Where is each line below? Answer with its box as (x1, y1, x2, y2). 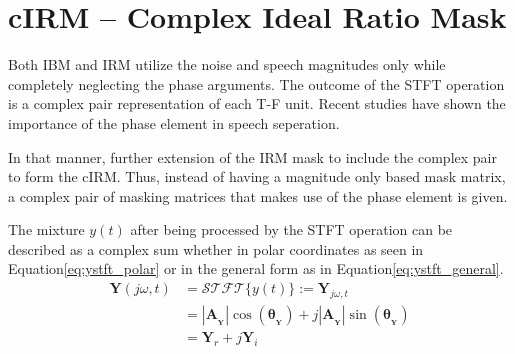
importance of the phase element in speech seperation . (8, 112, 340, 133)
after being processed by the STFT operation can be (130, 219, 453, 240)
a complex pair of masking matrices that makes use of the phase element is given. (8, 185, 508, 206)
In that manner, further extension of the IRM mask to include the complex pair (8, 146, 497, 167)
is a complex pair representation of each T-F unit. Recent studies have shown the (8, 93, 506, 114)
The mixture (8, 219, 85, 240)
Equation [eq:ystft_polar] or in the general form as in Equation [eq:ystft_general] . (8, 258, 504, 279)
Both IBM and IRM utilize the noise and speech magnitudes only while (8, 54, 446, 75)
